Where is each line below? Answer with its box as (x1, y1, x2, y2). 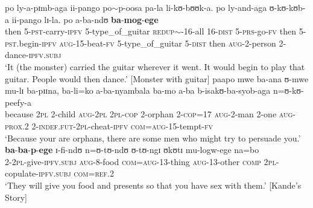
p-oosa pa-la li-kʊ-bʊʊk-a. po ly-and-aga (118, 1, 267, 13)
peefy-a (5, 96, 31, 108)
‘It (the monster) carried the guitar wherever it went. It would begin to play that (5, 60, 305, 73)
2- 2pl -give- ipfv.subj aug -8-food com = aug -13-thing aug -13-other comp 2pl (5, 155, 276, 167)
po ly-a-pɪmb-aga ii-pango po (5, 1, 112, 13)
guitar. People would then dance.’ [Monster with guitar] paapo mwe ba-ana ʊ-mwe (5, 72, 309, 85)
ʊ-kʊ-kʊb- (269, 1, 306, 13)
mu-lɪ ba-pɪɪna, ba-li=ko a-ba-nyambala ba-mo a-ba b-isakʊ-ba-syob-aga (5, 84, 271, 97)
